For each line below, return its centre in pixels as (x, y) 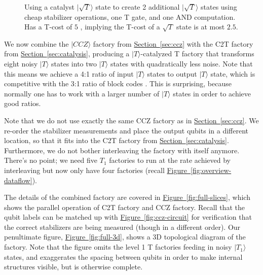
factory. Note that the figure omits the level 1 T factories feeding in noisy (118, 247)
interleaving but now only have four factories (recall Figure (96, 170)
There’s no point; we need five (51, 160)
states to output (172, 73)
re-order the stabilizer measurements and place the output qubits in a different (126, 130)
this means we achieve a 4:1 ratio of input (69, 73)
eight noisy (21, 63)
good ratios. (23, 103)
